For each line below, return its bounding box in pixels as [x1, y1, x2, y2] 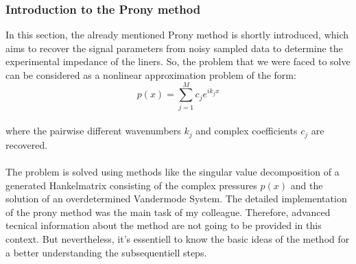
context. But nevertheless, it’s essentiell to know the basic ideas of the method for [5, 231, 350, 245]
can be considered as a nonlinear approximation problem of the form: [5, 68, 296, 82]
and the [290, 178, 323, 192]
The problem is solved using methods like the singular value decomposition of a [5, 164, 340, 178]
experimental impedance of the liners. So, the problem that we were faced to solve [5, 54, 351, 69]
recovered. [5, 137, 48, 152]
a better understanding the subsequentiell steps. [5, 245, 207, 259]
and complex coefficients [195, 123, 298, 138]
